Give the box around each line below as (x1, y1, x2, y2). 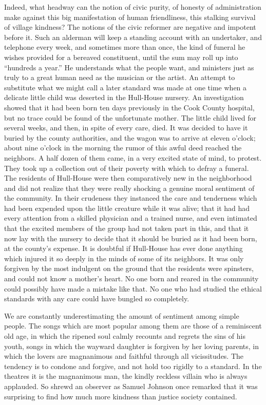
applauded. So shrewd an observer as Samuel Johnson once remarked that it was (4, 380, 258, 391)
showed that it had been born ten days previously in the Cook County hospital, (4, 102, 255, 112)
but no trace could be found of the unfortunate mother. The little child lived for (4, 112, 256, 123)
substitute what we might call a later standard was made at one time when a (4, 82, 247, 92)
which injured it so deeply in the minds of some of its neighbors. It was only (4, 253, 244, 263)
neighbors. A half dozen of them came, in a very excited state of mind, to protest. (4, 152, 262, 163)
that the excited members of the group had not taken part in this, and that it (4, 223, 249, 234)
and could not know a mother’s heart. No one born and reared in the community (4, 273, 259, 284)
